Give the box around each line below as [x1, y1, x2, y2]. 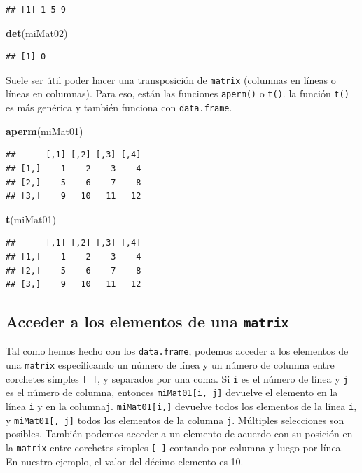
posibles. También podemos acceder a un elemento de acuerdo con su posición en [6, 426, 353, 441]
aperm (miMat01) [6, 123, 83, 138]
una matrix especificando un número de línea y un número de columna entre [6, 358, 335, 372]
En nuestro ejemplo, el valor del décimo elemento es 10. [6, 453, 244, 468]
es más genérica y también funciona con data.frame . [6, 100, 232, 115]
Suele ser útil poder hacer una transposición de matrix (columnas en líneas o [6, 72, 336, 87]
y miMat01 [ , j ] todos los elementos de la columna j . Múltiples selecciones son [6, 412, 344, 427]
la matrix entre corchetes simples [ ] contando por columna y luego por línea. [6, 440, 344, 454]
